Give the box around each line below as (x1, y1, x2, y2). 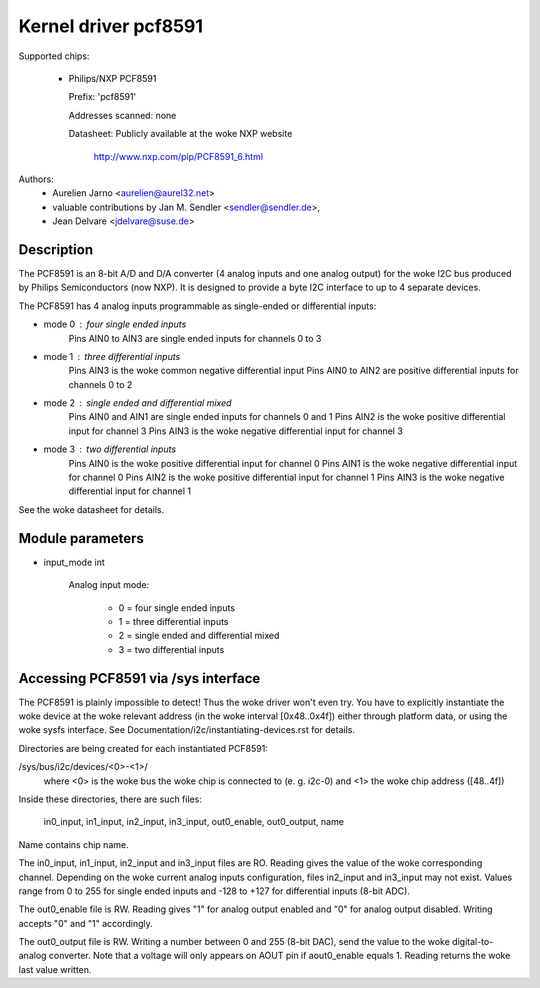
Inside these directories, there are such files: (18, 793, 202, 805)
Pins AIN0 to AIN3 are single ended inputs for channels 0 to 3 (68, 332, 322, 344)
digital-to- (451, 936, 494, 948)
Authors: (18, 173, 54, 185)
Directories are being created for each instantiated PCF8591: (18, 742, 269, 754)
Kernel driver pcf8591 (18, 15, 204, 37)
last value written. (18, 963, 92, 975)
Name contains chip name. (18, 838, 129, 850)
